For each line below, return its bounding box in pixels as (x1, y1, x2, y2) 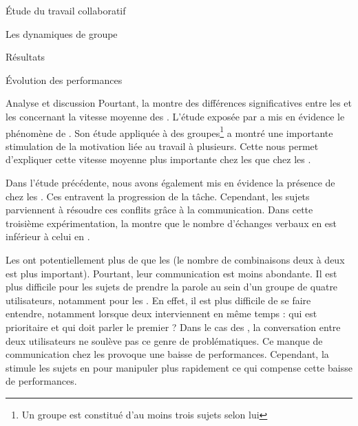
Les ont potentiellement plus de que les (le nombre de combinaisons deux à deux (6, 252, 345, 266)
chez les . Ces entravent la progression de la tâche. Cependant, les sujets (6, 189, 310, 203)
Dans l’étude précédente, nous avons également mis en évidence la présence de (6, 175, 335, 189)
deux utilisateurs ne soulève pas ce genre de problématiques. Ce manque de (6, 333, 323, 348)
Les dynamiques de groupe (6, 26, 118, 41)
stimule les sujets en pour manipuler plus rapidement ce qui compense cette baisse (6, 360, 352, 374)
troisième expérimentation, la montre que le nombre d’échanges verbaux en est (6, 215, 337, 230)
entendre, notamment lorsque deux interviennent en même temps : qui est (6, 306, 317, 321)
